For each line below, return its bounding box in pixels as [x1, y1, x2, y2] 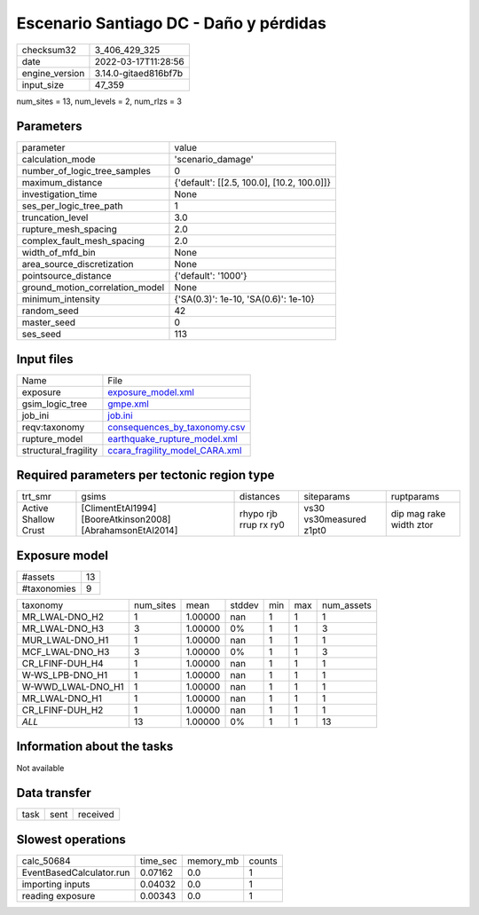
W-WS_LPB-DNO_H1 [21, 669, 108, 681]
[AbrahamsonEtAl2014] [81, 525, 178, 537]
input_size [21, 78, 65, 91]
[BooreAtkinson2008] [81, 513, 171, 525]
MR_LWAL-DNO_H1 [21, 692, 102, 705]
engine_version [21, 67, 85, 79]
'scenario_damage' [174, 154, 255, 166]
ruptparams [390, 491, 440, 503]
